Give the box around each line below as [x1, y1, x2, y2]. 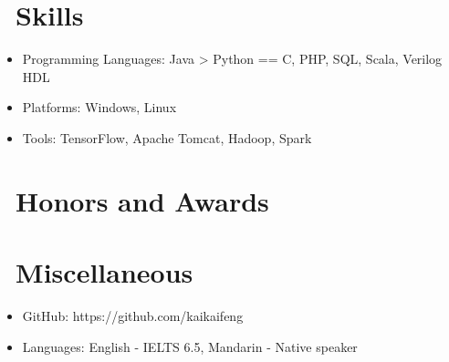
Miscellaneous [16, 253, 193, 291]
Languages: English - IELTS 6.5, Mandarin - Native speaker [22, 336, 358, 356]
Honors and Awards [16, 181, 269, 219]
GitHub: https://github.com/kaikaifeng [22, 306, 244, 325]
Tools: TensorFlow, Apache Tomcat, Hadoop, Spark [22, 128, 312, 147]
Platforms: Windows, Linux [22, 98, 177, 117]
